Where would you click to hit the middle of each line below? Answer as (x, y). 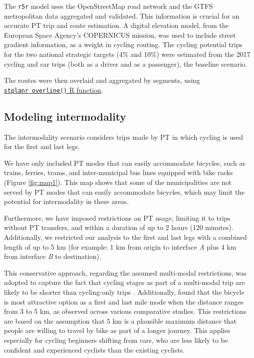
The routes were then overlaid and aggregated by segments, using (102, 80)
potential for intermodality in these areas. (67, 201)
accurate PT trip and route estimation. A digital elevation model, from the (116, 25)
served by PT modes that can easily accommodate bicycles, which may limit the (124, 192)
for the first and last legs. (42, 146)
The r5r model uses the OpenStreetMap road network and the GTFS (108, 6)
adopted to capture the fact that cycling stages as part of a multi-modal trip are (125, 282)
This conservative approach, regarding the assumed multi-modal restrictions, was (125, 272)
